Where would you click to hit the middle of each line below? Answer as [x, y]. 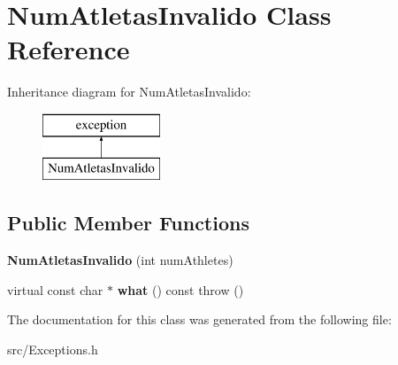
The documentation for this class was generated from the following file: [199, 319]
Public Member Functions [128, 223]
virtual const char [55, 289]
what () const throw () [180, 289]
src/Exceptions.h [53, 349]
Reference [69, 49]
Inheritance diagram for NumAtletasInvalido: [129, 92]
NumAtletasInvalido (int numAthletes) [120, 260]
